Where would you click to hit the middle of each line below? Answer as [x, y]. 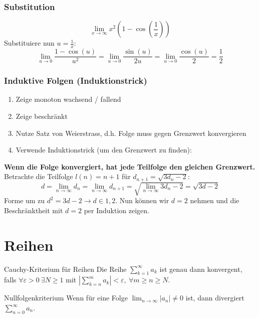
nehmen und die [215, 200]
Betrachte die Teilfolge [39, 176]
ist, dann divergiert [215, 298]
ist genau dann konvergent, [201, 269]
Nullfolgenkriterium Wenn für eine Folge [66, 298]
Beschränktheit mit [34, 210]
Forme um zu [25, 200]
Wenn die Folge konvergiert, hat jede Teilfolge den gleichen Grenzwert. [130, 166]
